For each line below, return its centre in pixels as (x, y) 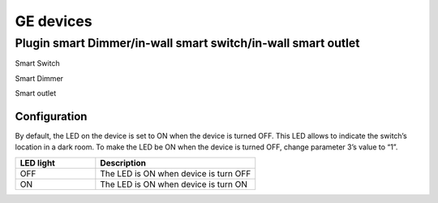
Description (123, 162)
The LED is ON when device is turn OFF (176, 173)
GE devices (54, 21)
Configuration (51, 117)
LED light (38, 162)
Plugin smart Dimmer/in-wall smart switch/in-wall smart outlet (187, 43)
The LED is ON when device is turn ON (174, 184)
